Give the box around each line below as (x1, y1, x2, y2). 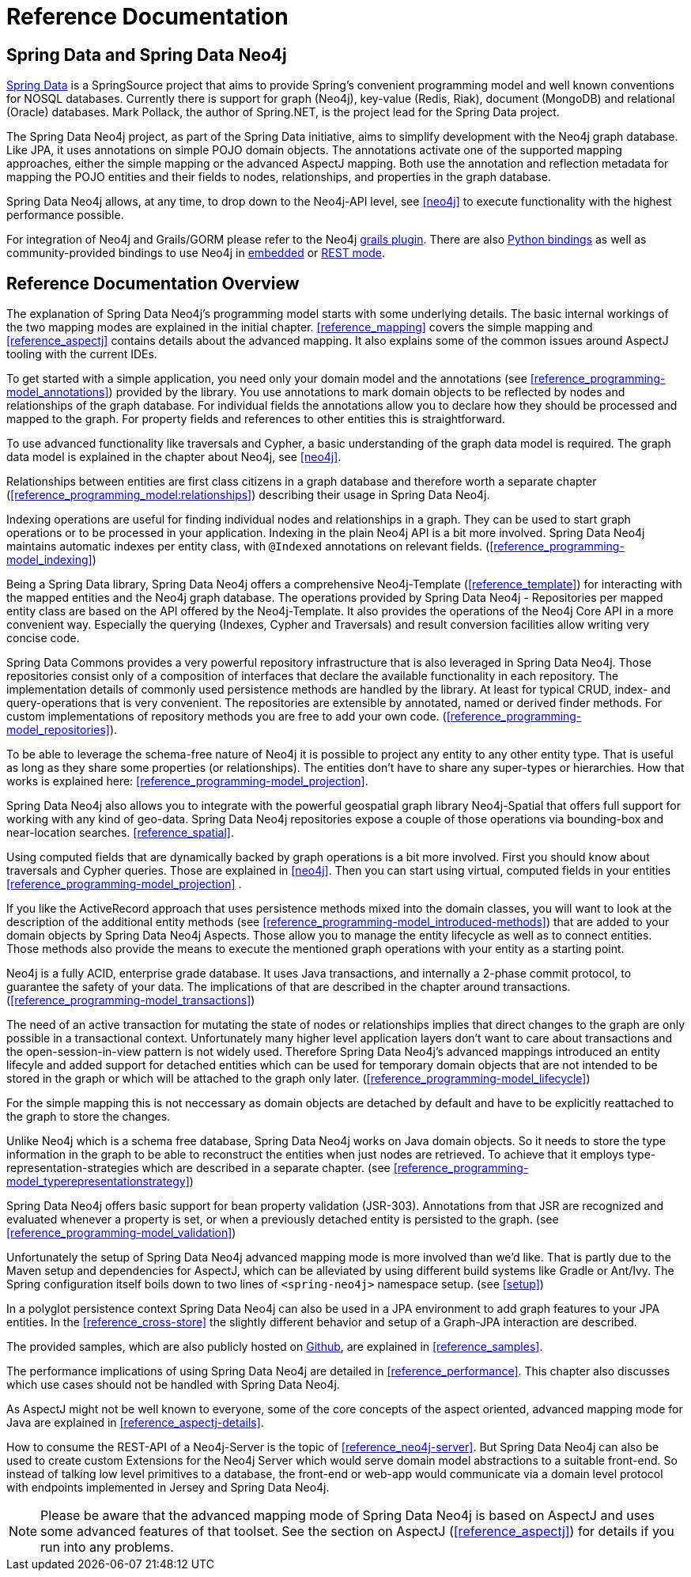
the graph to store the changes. (6, 1110, 171, 1124)
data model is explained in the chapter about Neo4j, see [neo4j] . (6, 450, 342, 464)
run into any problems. (40, 1539, 174, 1556)
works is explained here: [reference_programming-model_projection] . (6, 774, 368, 788)
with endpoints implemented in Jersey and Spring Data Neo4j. (6, 1481, 330, 1495)
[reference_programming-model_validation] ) (6, 1226, 236, 1240)
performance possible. (6, 208, 124, 222)
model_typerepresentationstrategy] (6, 1174, 190, 1189)
